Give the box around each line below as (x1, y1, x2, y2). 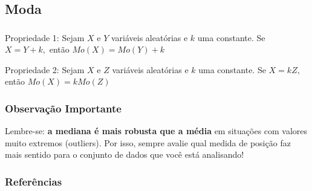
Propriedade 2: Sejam (5, 63, 85, 76)
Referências (5, 174, 62, 189)
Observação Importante (5, 101, 122, 115)
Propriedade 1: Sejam (5, 31, 85, 44)
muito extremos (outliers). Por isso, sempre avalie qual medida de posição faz (5, 136, 291, 149)
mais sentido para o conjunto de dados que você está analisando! (5, 148, 244, 161)
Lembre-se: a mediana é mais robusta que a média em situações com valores (5, 125, 308, 137)
